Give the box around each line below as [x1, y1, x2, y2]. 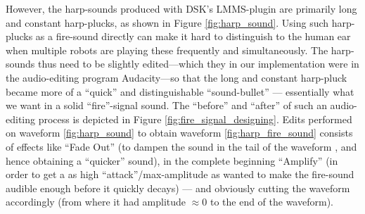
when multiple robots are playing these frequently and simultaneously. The [6, 42, 328, 57]
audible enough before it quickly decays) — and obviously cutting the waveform [6, 180, 350, 195]
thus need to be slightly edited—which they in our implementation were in [38, 56, 359, 71]
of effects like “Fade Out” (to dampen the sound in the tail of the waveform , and [6, 139, 357, 153]
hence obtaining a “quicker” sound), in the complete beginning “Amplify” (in [6, 153, 338, 168]
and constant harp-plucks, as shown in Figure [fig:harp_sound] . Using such [6, 15, 329, 30]
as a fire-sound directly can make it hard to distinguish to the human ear [35, 29, 351, 44]
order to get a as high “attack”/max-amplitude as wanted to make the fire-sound [6, 167, 354, 182]
